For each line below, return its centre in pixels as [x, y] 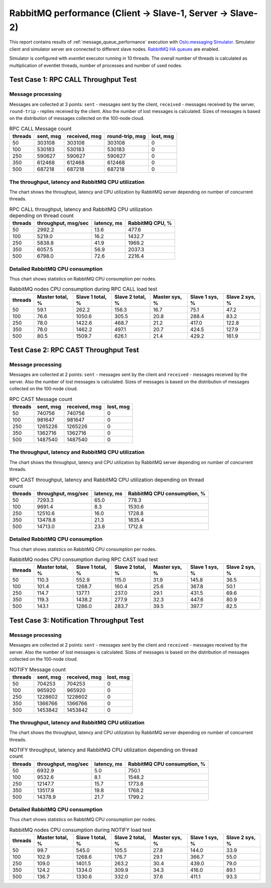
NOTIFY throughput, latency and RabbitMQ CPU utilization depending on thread [103, 750]
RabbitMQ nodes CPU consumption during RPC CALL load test [83, 289]
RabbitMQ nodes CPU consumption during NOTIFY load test [80, 830]
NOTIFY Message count [38, 669]
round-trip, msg [126, 137]
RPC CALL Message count [40, 129]
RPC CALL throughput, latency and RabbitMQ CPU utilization [81, 209]
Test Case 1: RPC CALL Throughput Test [73, 80]
